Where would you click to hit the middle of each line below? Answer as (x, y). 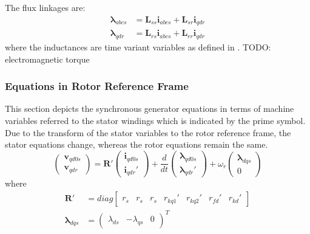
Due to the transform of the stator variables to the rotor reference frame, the (148, 132)
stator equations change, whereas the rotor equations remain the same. (136, 144)
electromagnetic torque (47, 59)
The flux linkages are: (45, 7)
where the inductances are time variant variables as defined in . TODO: (138, 46)
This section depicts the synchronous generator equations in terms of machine (150, 108)
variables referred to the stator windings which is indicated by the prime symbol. (155, 120)
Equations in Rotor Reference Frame (97, 86)
